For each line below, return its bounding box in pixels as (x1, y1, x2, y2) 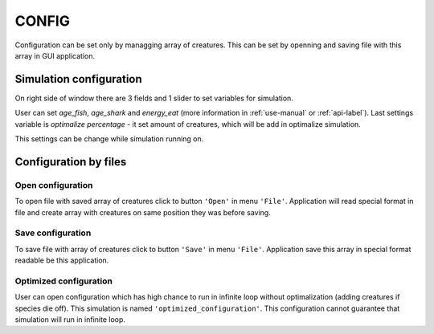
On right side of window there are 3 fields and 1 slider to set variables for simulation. (14, 93, 293, 103)
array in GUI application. (14, 51, 96, 60)
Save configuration (14, 227, 92, 238)
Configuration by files (14, 155, 127, 169)
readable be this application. (14, 255, 109, 265)
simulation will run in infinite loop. (14, 315, 126, 324)
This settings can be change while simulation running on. (14, 134, 204, 144)
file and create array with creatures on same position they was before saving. (14, 207, 271, 217)
